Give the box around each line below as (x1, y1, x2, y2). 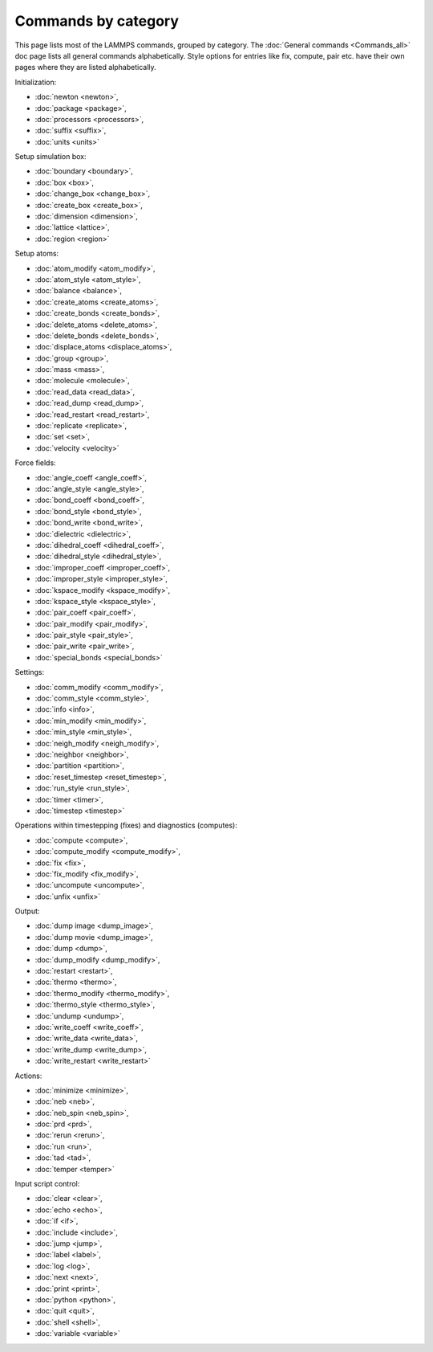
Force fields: (14, 458, 56, 468)
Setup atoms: (14, 249, 59, 259)
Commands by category (14, 12, 180, 30)
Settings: (14, 668, 44, 677)
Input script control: (14, 1179, 80, 1189)
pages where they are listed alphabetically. (14, 63, 156, 72)
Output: (14, 906, 40, 916)
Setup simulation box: (14, 152, 87, 161)
